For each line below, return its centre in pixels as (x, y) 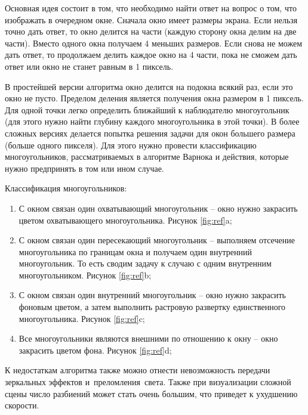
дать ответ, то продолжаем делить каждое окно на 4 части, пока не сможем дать (151, 55)
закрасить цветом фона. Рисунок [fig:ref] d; (95, 350)
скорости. (22, 405)
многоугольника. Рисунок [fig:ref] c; (82, 318)
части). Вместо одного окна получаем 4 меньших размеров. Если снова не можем (154, 43)
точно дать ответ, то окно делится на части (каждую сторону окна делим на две (151, 31)
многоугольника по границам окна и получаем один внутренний (135, 251)
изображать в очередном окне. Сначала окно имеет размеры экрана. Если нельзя (151, 19)
